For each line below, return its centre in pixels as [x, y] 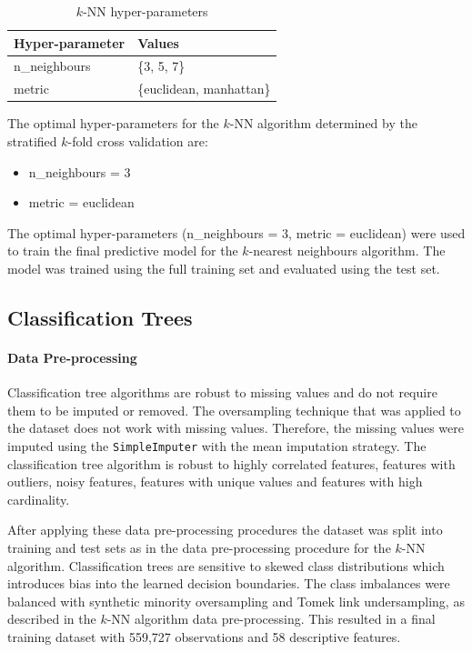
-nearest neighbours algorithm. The [347, 251]
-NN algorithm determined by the [323, 123]
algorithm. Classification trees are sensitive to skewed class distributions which [226, 565]
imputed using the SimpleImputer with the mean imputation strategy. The [217, 445]
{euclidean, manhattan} [204, 89]
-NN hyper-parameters [146, 11]
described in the [52, 619]
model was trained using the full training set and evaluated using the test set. [224, 268]
